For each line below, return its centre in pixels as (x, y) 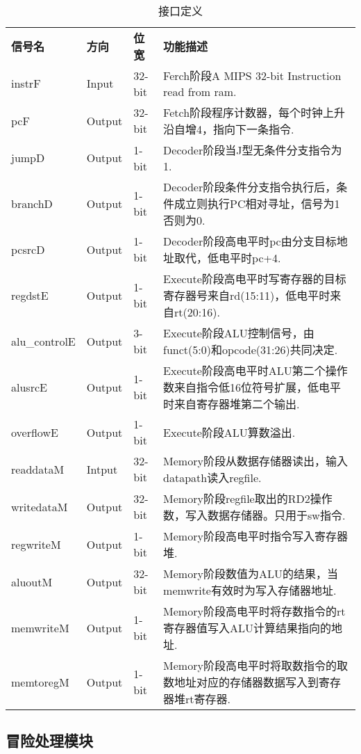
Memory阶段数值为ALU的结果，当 (251, 573)
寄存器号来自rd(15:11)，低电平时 (247, 295)
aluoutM (32, 581)
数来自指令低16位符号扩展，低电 (247, 387)
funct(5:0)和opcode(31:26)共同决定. (251, 350)
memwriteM (40, 627)
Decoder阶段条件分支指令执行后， (250, 187)
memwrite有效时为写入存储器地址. (250, 590)
